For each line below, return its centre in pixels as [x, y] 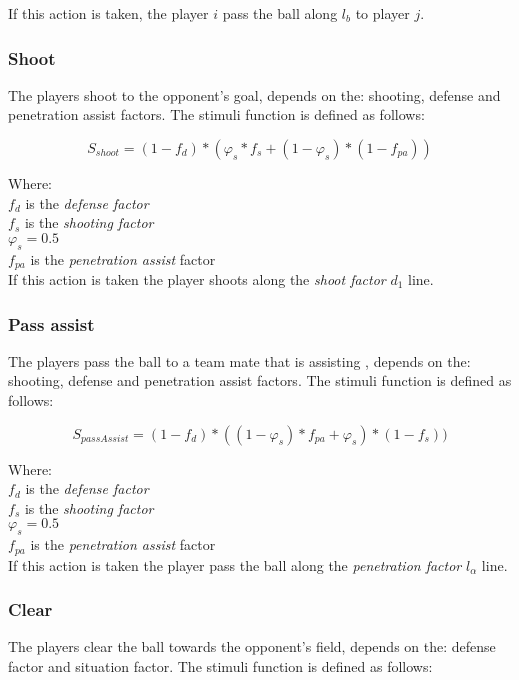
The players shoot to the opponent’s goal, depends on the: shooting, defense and [254, 94]
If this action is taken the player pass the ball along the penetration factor [235, 564]
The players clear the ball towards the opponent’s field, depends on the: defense [252, 646]
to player [382, 13]
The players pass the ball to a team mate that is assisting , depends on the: [239, 360]
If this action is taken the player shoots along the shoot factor [197, 279]
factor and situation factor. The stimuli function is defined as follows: [220, 666]
